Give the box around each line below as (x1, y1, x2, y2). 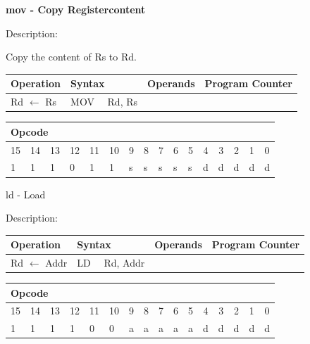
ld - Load (6, 186, 46, 201)
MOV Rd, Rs (70, 94, 138, 109)
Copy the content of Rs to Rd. (6, 49, 137, 64)
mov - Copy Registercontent (6, 2, 146, 16)
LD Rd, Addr (77, 255, 145, 270)
